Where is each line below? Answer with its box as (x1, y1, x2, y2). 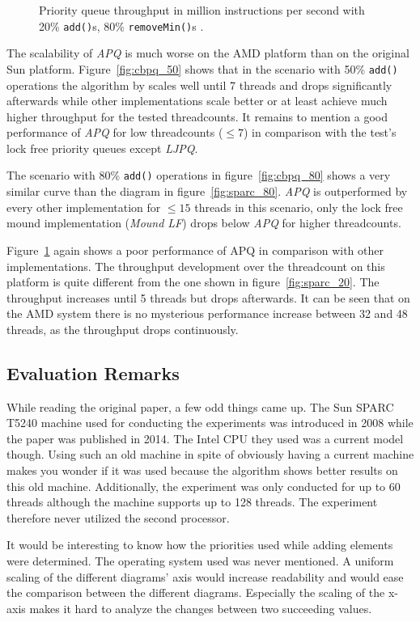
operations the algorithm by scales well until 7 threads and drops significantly (6, 76, 392, 93)
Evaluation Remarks (6, 360, 180, 385)
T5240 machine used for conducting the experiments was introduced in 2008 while (6, 414, 414, 431)
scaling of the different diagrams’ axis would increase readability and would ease (6, 568, 404, 585)
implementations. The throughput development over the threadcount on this (6, 257, 385, 274)
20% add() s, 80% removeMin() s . (39, 17, 204, 34)
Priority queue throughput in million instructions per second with (39, 2, 365, 18)
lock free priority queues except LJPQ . (6, 139, 198, 156)
